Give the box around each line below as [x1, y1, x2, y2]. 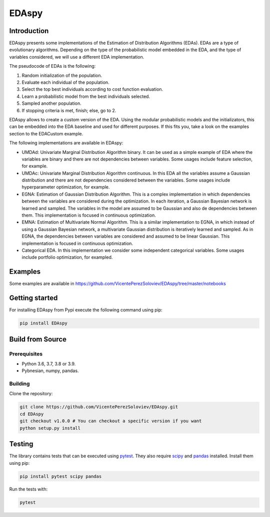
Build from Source [9, 335, 67, 343]
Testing [9, 440, 33, 448]
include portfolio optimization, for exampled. [21, 254, 113, 260]
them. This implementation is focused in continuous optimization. [21, 212, 156, 218]
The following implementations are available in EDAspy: [9, 140, 123, 146]
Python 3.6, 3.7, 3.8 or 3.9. [21, 361, 76, 367]
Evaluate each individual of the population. [21, 79, 109, 85]
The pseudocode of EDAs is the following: [9, 63, 96, 69]
